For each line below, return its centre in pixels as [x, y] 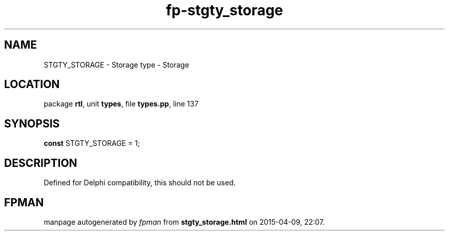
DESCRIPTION [41, 163]
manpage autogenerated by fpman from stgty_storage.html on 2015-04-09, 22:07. [184, 222]
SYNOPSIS [32, 123]
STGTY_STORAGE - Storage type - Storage [116, 65]
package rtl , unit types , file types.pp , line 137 [121, 104]
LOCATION [32, 84]
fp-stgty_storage [224, 10]
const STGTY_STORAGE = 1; [92, 143]
